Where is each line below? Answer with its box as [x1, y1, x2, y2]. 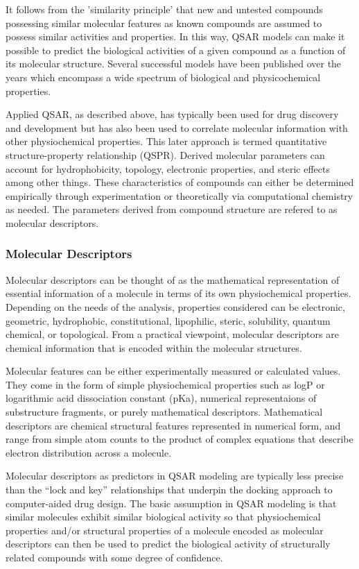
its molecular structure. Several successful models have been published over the [6, 56, 342, 71]
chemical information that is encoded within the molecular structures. [6, 340, 302, 355]
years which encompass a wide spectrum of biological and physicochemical [6, 69, 321, 84]
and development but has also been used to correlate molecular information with [6, 120, 348, 135]
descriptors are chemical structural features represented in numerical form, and [6, 418, 341, 432]
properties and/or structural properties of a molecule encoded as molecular [6, 523, 324, 537]
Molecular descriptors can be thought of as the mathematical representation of [6, 272, 340, 287]
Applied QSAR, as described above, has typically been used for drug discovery [6, 107, 339, 121]
